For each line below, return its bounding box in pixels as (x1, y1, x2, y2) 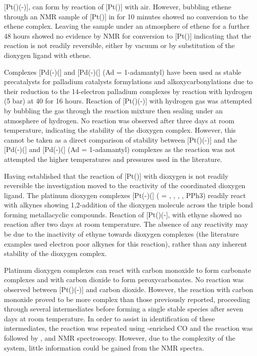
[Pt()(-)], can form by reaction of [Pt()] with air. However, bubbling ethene (4, 1, 232, 11)
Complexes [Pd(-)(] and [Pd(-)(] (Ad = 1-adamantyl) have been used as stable (4, 66, 242, 77)
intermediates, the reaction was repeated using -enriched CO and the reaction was (4, 323, 253, 333)
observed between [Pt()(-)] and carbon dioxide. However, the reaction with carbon (4, 284, 253, 295)
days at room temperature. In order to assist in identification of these (4, 313, 215, 323)
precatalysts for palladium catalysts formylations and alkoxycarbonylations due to (4, 76, 253, 87)
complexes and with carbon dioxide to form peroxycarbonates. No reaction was (4, 274, 244, 285)
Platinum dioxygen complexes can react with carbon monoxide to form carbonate (4, 264, 251, 275)
